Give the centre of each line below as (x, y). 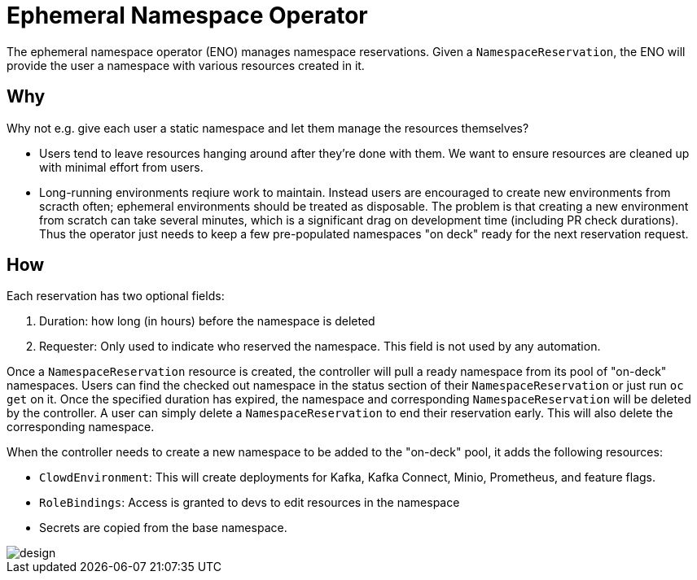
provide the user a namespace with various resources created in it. (186, 65)
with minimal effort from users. (121, 167)
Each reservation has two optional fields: (116, 296)
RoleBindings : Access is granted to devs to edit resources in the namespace (250, 503)
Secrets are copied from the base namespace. (163, 528)
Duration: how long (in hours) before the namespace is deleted (207, 321)
